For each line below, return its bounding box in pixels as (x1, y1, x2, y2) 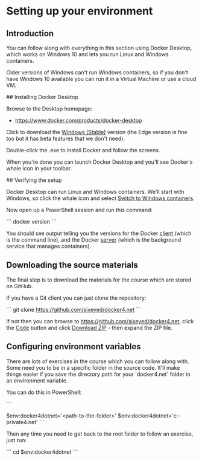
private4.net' (6, 418, 38, 425)
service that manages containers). (6, 243, 92, 250)
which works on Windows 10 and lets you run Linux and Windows (6, 51, 169, 58)
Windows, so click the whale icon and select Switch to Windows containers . (6, 195, 195, 202)
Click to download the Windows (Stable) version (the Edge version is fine (6, 129, 188, 135)
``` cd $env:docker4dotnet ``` (6, 448, 78, 456)
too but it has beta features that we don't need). (6, 135, 125, 142)
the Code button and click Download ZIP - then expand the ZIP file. (6, 324, 173, 331)
